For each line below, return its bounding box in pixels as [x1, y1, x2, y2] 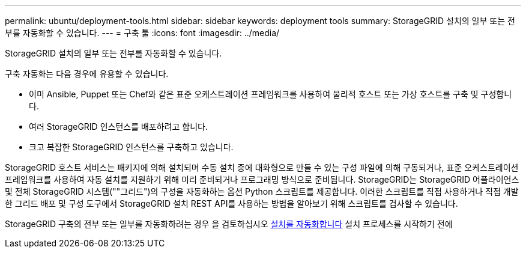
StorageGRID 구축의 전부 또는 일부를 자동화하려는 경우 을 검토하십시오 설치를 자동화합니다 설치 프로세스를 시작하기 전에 [5, 219, 453, 229]
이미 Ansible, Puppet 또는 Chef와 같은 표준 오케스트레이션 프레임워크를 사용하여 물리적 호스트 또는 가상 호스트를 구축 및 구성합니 [29, 89, 512, 99]
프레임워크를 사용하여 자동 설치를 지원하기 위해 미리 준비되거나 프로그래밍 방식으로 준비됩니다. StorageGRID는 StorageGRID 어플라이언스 [5, 174, 519, 184]
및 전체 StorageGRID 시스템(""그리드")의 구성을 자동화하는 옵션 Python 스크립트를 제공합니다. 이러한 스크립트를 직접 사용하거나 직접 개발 [5, 186, 519, 197]
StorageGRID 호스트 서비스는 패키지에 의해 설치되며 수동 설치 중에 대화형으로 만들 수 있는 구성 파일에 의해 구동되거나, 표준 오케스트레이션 [5, 162, 519, 172]
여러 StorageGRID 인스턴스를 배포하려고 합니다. [29, 121, 208, 132]
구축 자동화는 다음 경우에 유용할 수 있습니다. [5, 69, 169, 79]
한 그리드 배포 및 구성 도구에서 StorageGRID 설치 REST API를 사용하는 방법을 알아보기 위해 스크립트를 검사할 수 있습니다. [5, 198, 458, 209]
